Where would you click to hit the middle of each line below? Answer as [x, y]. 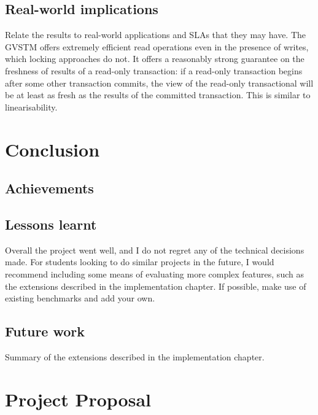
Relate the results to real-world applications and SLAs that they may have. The [156, 35]
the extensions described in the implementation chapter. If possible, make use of [156, 286]
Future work [45, 331]
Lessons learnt [51, 224]
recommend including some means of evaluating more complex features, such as [154, 273]
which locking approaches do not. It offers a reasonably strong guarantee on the [155, 59]
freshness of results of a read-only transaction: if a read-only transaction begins [154, 70]
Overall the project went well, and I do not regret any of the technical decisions [155, 250]
